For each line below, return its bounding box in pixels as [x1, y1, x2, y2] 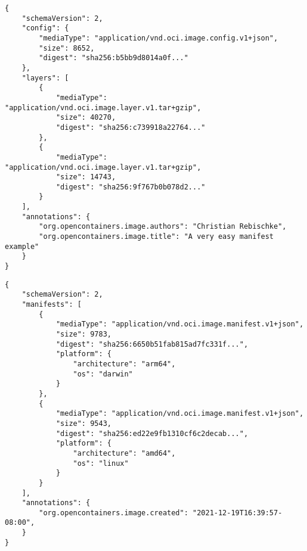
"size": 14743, [55, 173, 116, 182]
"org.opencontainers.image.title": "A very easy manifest [39, 232, 274, 241]
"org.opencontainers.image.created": [39, 508, 188, 517]
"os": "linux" [73, 459, 129, 468]
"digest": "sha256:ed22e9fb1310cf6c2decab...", [55, 429, 249, 438]
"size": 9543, [55, 419, 111, 428]
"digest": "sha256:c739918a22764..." [55, 123, 206, 132]
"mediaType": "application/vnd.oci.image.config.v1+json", [39, 33, 278, 42]
